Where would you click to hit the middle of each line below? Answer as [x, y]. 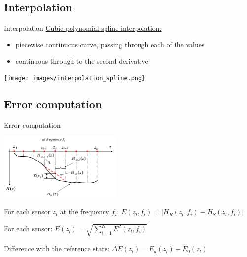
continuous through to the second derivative [82, 61]
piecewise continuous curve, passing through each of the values [110, 44]
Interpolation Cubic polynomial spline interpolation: [83, 28]
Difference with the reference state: [57, 248]
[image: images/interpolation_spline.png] [75, 78]
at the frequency [85, 211]
